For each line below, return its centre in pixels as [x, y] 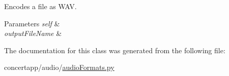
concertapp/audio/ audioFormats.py [59, 67]
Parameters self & [32, 23]
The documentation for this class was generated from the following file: [115, 50]
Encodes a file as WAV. [40, 6]
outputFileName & [33, 33]
